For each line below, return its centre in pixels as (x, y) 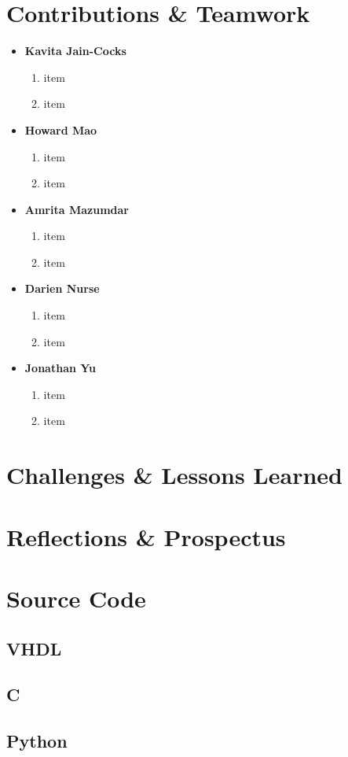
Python (37, 741)
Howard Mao (61, 129)
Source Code (76, 598)
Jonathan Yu (60, 368)
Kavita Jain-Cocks (75, 51)
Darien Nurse (62, 288)
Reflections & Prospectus (146, 536)
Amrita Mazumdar (77, 209)
